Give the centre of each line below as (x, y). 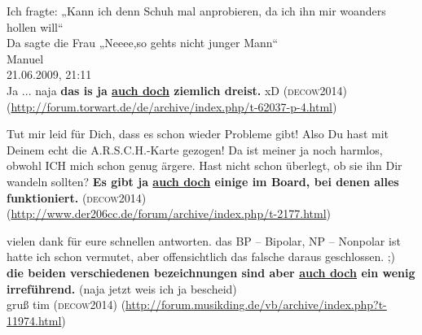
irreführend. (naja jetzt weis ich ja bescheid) (122, 288)
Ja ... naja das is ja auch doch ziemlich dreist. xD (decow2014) (177, 90)
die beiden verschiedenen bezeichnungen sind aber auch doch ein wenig (211, 272)
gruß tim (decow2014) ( (66, 305)
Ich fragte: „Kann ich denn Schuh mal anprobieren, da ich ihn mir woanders (196, 11)
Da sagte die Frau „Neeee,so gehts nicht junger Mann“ (143, 43)
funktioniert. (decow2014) (77, 197)
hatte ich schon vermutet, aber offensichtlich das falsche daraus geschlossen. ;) (201, 257)
